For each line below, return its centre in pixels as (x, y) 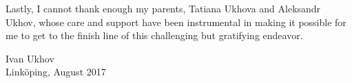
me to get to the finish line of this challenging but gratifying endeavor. (154, 35)
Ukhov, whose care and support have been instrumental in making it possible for (176, 22)
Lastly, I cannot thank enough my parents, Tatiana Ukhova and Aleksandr (163, 8)
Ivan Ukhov (30, 58)
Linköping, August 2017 (56, 72)
